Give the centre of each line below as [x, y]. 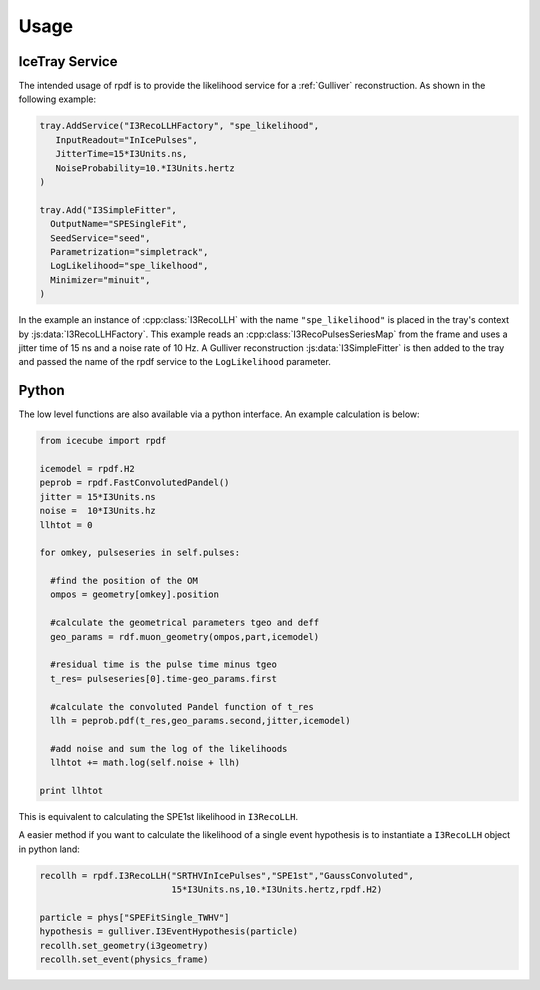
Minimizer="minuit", [100, 279]
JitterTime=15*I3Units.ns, [121, 154]
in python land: [49, 849]
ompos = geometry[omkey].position [135, 594]
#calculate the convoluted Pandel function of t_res [182, 706]
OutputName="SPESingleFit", [119, 224]
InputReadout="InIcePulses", [127, 139]
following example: [57, 99]
